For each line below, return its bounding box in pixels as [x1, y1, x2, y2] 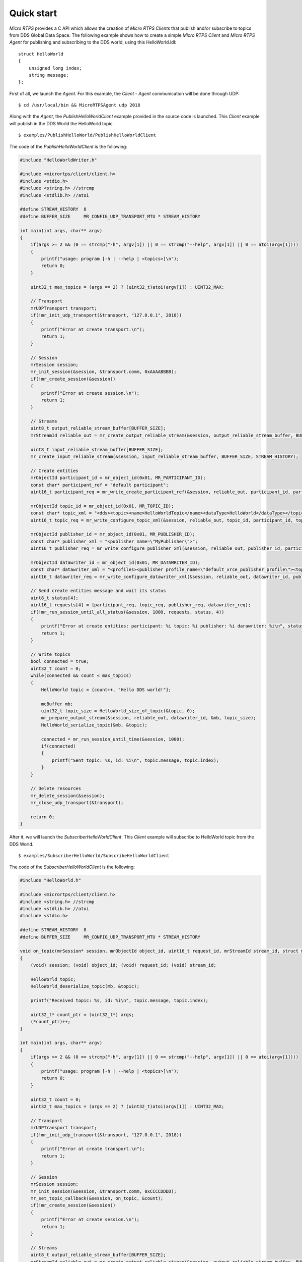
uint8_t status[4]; [30, 595, 79, 601]
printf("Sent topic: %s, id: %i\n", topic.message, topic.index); [51, 757, 219, 763]
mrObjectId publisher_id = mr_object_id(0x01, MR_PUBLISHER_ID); [30, 532, 195, 537]
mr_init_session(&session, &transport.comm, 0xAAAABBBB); [30, 369, 177, 375]
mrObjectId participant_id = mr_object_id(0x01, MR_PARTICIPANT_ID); [30, 475, 206, 481]
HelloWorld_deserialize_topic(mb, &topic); [30, 983, 139, 989]
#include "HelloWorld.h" [20, 877, 82, 883]
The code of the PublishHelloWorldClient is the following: [9, 143, 128, 149]
